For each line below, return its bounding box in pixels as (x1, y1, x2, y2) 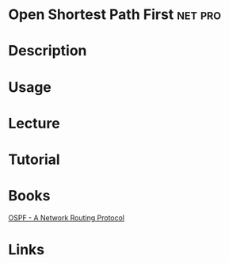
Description (8, 42, 87, 60)
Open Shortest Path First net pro (8, 6, 222, 24)
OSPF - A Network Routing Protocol (8, 212, 125, 223)
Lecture (8, 114, 61, 132)
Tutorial (8, 151, 61, 168)
